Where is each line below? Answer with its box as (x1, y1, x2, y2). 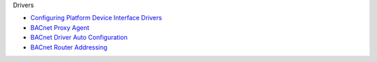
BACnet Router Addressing (30, 42, 108, 52)
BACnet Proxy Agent (30, 23, 90, 31)
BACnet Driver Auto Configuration (30, 33, 128, 42)
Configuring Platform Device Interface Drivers (30, 14, 162, 22)
